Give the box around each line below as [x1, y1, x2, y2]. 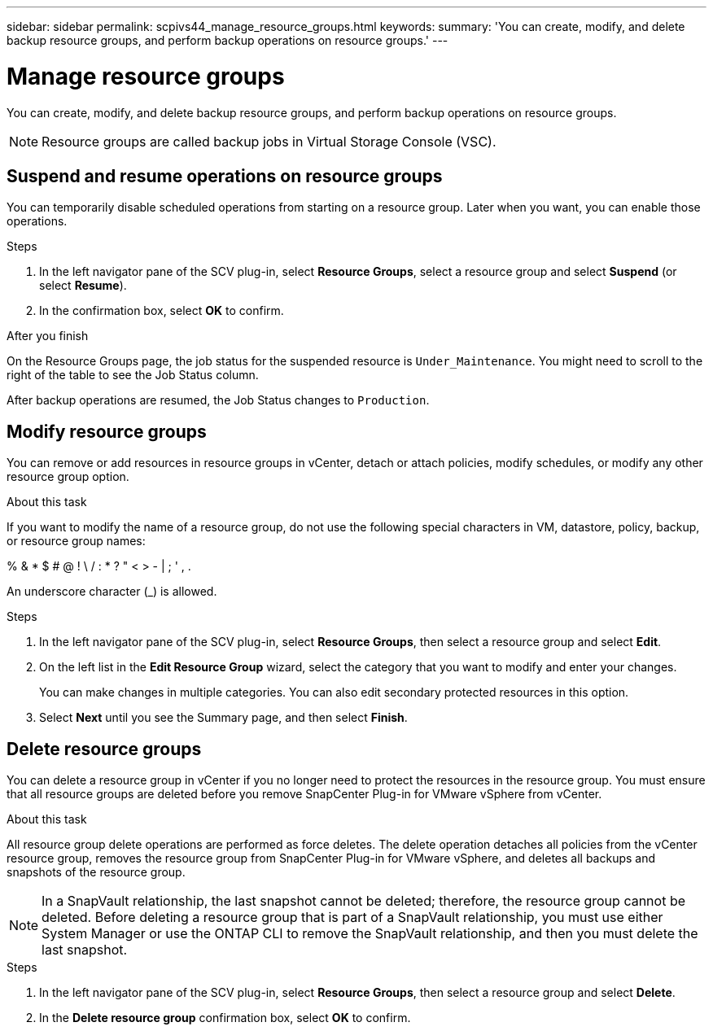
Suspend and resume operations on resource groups [7, 165, 443, 186]
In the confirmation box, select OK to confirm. [39, 304, 284, 318]
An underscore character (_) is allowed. [7, 584, 217, 599]
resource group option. [7, 470, 129, 484]
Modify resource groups [7, 421, 207, 442]
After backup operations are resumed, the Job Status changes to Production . [7, 393, 430, 408]
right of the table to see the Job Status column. [7, 368, 259, 382]
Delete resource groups [7, 738, 202, 759]
